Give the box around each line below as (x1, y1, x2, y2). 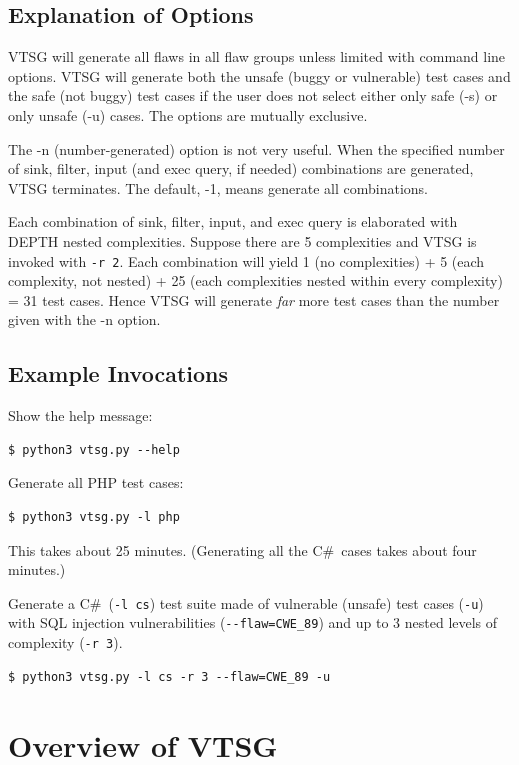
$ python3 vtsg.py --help (8, 442, 180, 457)
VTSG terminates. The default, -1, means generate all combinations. (8, 177, 428, 198)
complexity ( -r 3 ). (8, 632, 123, 653)
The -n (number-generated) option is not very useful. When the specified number (8, 138, 505, 159)
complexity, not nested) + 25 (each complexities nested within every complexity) (8, 270, 503, 291)
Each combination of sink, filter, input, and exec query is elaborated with (8, 211, 458, 232)
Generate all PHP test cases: (8, 472, 184, 493)
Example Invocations (8, 358, 229, 389)
